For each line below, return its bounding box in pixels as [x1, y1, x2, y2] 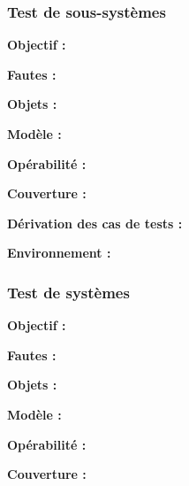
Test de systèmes [7, 281, 130, 303]
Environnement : [7, 243, 111, 262]
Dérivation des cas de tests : [7, 213, 183, 232]
